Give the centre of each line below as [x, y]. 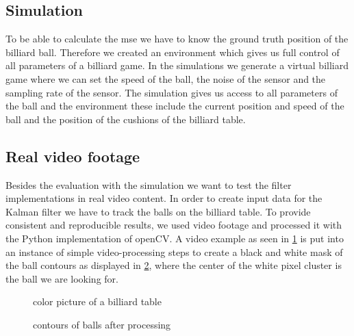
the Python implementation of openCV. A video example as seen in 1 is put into [175, 238]
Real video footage [73, 156]
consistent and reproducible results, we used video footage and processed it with [174, 225]
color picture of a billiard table [97, 301]
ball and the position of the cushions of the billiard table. [126, 119]
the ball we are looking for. [62, 278]
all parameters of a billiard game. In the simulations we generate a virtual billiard [177, 65]
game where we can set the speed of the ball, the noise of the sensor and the [166, 78]
